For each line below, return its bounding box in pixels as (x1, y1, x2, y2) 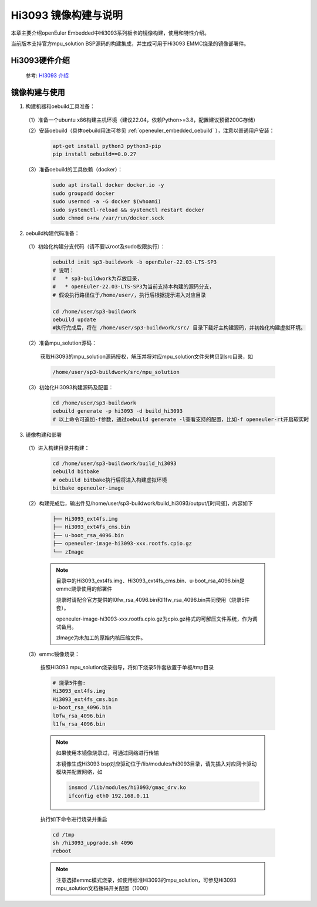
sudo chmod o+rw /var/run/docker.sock (52, 214, 164, 221)
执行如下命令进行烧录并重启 (40, 815, 107, 822)
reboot (52, 848, 72, 854)
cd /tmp (52, 831, 75, 838)
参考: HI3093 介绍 (25, 72, 69, 79)
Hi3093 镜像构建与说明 (11, 9, 123, 22)
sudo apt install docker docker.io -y (52, 182, 164, 188)
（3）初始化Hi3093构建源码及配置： (25, 383, 114, 390)
